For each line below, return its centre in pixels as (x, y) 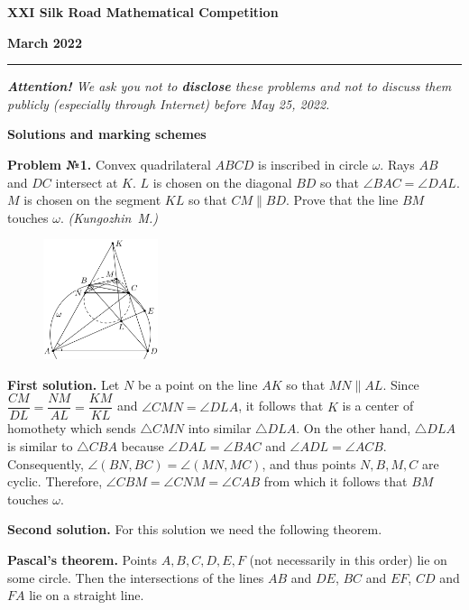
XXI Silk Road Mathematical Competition (143, 12)
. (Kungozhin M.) (109, 217)
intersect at (87, 182)
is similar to (40, 446)
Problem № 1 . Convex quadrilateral (109, 164)
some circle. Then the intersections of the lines (136, 577)
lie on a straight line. (87, 595)
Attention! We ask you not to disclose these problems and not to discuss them (230, 86)
